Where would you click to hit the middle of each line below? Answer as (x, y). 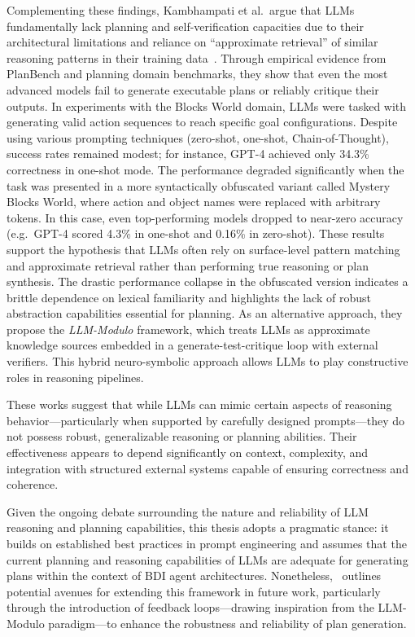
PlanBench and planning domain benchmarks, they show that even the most (197, 74)
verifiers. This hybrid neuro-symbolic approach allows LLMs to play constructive (207, 361)
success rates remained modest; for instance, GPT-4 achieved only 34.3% (188, 154)
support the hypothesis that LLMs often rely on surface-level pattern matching (203, 249)
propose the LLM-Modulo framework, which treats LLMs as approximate (188, 329)
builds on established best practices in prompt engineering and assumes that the (207, 543)
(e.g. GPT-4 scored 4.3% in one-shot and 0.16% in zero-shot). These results (196, 233)
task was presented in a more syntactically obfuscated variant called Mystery (199, 185)
